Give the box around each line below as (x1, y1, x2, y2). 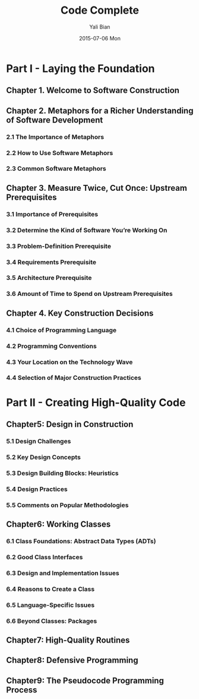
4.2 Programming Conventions (6, 342, 97, 350)
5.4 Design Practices (6, 485, 68, 493)
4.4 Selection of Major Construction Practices (6, 374, 141, 382)
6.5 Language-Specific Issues (6, 601, 95, 609)
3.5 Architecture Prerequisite (6, 274, 92, 282)
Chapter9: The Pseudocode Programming (6, 675, 165, 685)
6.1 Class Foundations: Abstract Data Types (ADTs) (6, 537, 156, 545)
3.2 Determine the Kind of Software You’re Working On (6, 226, 168, 234)
